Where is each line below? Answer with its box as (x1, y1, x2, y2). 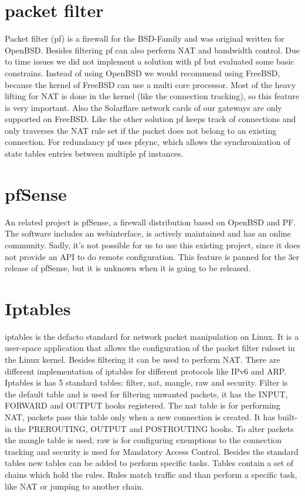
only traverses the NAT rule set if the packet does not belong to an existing (5, 124, 277, 136)
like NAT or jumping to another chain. (5, 480, 144, 492)
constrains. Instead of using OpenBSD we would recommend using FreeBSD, (5, 66, 280, 79)
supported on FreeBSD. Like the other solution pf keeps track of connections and (5, 113, 296, 125)
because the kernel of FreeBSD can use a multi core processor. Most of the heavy (5, 78, 296, 90)
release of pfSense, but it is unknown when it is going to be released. (5, 262, 251, 274)
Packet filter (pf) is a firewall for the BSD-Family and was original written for (5, 32, 284, 45)
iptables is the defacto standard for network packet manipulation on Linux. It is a (5, 330, 299, 342)
